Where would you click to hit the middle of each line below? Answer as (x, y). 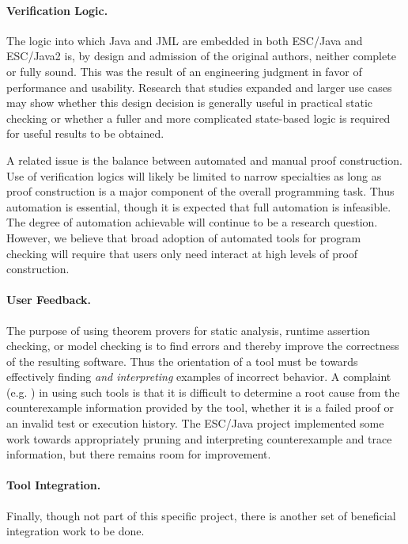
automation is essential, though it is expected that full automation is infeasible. (199, 206)
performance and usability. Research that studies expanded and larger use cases (199, 87)
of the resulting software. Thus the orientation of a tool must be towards (182, 361)
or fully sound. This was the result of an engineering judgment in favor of (184, 71)
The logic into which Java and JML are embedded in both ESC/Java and (185, 40)
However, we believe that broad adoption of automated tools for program (184, 237)
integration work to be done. (76, 531)
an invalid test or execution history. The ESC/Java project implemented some (195, 423)
